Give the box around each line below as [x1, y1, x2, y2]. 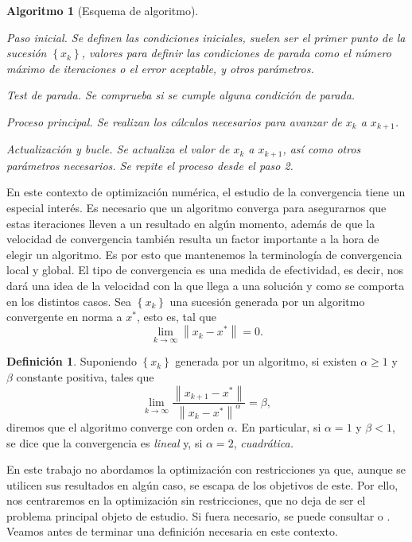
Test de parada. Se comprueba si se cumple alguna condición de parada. [6, 87, 356, 103]
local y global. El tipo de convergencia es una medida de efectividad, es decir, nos [6, 261, 404, 278]
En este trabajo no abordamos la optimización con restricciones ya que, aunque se [6, 461, 406, 478]
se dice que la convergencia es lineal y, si [6, 434, 203, 451]
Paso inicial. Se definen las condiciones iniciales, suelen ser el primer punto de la [6, 29, 406, 45]
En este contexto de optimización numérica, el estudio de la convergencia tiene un [6, 184, 406, 200]
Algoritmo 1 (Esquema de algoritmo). [6, 2, 199, 18]
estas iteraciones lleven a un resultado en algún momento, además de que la [6, 215, 375, 231]
